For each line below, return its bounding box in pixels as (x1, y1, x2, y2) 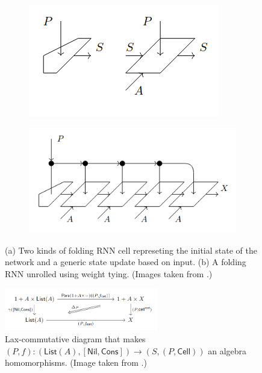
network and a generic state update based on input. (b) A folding (5, 255, 246, 268)
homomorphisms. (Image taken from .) (5, 356, 147, 369)
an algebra (208, 344, 247, 357)
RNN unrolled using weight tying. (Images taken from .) (5, 268, 213, 280)
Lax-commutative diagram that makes (5, 333, 146, 345)
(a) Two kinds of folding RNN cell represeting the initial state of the (5, 243, 257, 256)
